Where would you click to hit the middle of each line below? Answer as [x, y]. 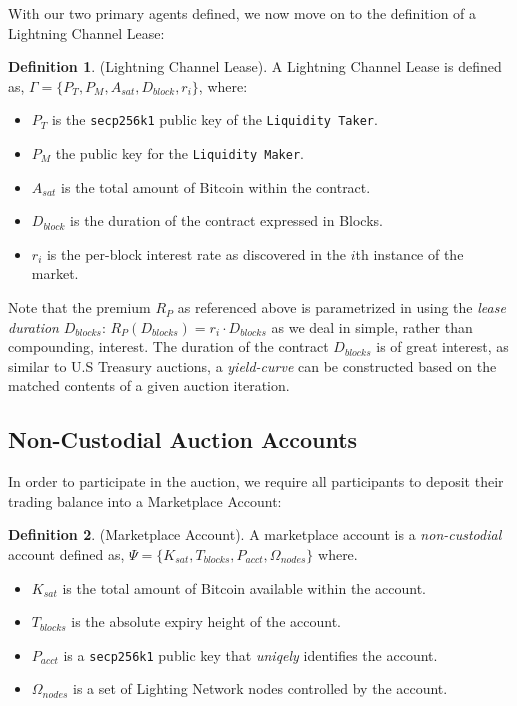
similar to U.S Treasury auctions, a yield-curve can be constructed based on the [252, 365]
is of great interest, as [442, 346]
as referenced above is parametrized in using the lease [341, 307]
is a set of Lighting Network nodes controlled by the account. [260, 688]
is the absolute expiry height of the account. [206, 621]
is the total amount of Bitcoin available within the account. [244, 587]
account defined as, [66, 554]
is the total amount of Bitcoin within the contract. [216, 186]
